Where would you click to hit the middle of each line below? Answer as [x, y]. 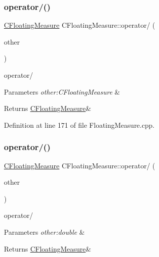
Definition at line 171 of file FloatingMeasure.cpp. [79, 125]
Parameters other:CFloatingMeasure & [62, 91]
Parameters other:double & [44, 231]
